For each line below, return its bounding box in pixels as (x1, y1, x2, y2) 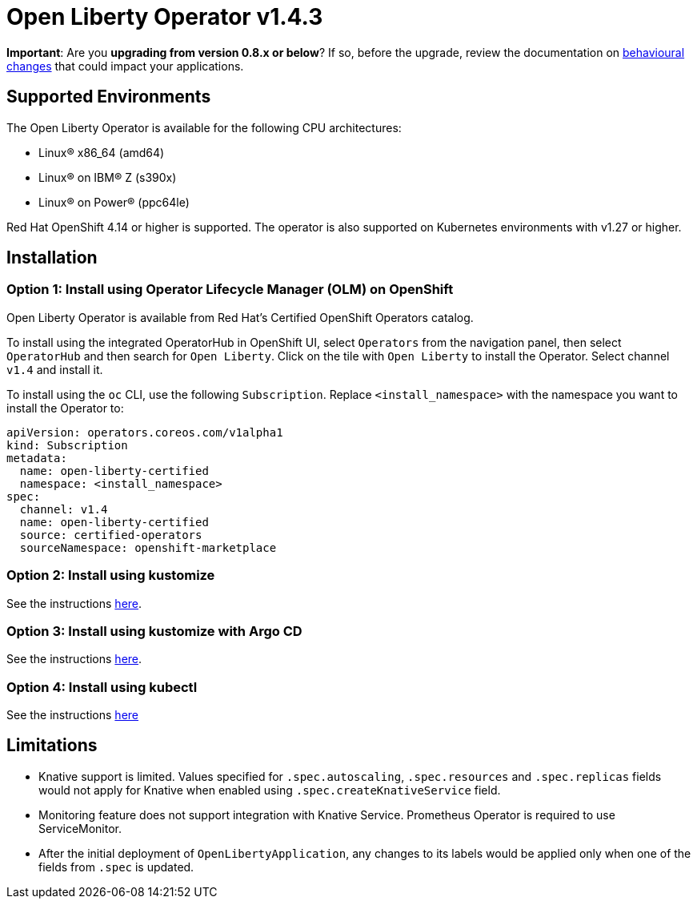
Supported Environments (6, 86, 211, 107)
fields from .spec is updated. (38, 859, 194, 874)
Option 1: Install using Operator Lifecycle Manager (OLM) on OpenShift (6, 281, 454, 298)
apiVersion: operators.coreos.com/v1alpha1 (6, 425, 283, 439)
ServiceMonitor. (38, 821, 122, 835)
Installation (6, 247, 98, 268)
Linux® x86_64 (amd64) (38, 145, 165, 159)
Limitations (6, 735, 98, 756)
